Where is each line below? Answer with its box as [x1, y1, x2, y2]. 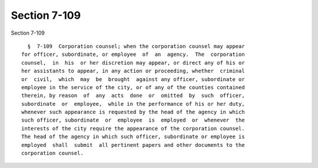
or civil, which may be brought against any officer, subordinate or [21, 76, 245, 82]
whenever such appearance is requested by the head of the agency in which [21, 109, 245, 116]
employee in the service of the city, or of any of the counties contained [21, 84, 245, 90]
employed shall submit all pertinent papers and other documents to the [21, 142, 245, 148]
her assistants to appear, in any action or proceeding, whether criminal [21, 68, 245, 75]
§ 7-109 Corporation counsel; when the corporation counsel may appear [27, 43, 245, 49]
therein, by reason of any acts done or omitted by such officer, [21, 92, 245, 99]
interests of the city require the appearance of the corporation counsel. [21, 125, 245, 132]
